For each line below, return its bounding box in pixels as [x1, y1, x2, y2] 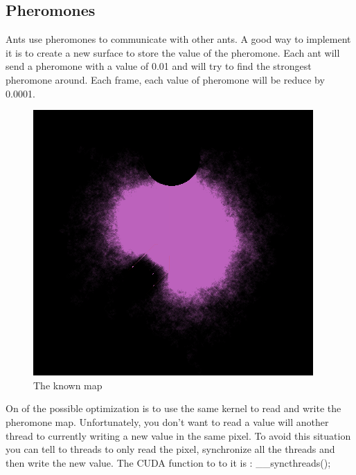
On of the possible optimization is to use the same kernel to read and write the [6, 401, 341, 416]
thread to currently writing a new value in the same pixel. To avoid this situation [6, 428, 351, 443]
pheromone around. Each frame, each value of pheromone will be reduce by [6, 72, 325, 86]
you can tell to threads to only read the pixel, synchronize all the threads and [6, 442, 335, 456]
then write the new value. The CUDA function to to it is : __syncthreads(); [6, 455, 331, 469]
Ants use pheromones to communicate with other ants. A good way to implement [6, 32, 351, 46]
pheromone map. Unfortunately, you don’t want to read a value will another [6, 414, 329, 429]
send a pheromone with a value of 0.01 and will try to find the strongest [6, 59, 312, 73]
